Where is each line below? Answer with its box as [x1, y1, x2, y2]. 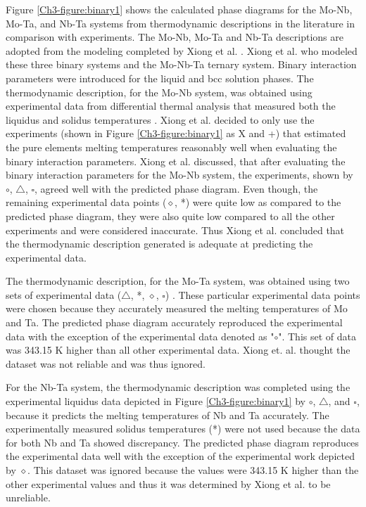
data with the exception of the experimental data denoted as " [6, 328, 274, 343]
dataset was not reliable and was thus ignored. [6, 356, 206, 371]
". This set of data [278, 328, 356, 343]
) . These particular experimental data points [165, 287, 360, 302]
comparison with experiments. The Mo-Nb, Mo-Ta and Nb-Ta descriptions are [6, 30, 343, 44]
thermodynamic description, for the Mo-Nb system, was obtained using [6, 84, 313, 99]
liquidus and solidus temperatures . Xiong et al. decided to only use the [6, 112, 315, 127]
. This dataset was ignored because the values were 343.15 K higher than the [27, 463, 359, 477]
